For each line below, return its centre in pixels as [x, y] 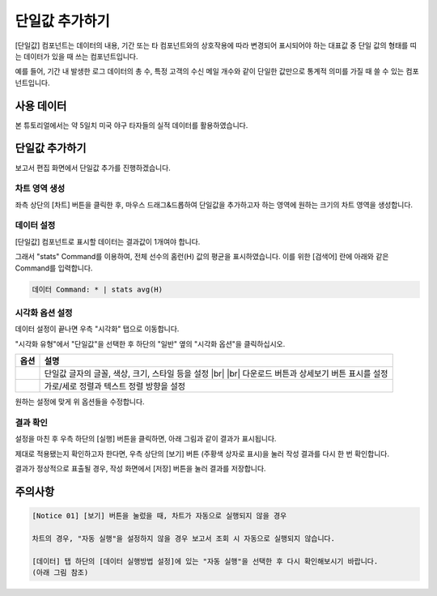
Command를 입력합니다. [54, 268]
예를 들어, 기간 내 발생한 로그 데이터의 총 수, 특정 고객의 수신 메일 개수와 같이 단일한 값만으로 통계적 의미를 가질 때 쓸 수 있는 [210, 71]
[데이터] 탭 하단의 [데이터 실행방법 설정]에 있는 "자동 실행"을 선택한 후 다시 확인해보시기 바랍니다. [205, 561]
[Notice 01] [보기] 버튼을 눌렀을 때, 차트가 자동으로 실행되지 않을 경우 [159, 516]
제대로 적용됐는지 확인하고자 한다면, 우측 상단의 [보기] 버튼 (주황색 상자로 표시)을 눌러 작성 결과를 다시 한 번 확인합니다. [202, 453]
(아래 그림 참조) [60, 572]
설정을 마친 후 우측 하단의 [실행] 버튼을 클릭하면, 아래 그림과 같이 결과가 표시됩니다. [146, 439]
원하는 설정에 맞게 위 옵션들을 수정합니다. [80, 402]
